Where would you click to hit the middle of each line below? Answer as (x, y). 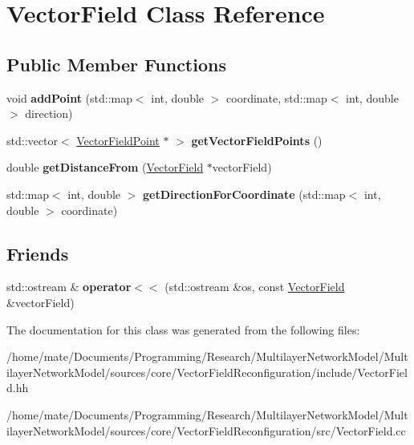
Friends (38, 253)
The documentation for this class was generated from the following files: (183, 329)
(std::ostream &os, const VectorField (255, 287)
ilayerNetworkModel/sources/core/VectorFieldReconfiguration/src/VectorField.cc (206, 430)
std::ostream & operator (69, 287)
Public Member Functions (116, 64)
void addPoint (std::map (69, 97)
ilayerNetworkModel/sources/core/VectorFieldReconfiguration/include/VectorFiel (207, 372)
